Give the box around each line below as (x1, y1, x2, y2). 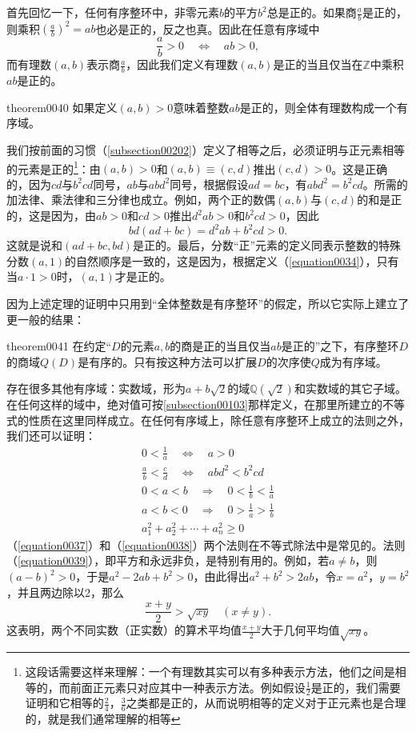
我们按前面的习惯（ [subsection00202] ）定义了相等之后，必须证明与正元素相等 (6, 142, 405, 158)
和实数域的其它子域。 (294, 380, 406, 397)
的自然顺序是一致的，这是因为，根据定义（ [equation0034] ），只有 (65, 252, 399, 269)
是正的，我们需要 (310, 678, 401, 695)
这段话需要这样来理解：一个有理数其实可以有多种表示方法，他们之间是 (25, 663, 395, 680)
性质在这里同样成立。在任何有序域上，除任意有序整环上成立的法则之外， (28, 411, 410, 428)
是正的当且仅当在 (273, 56, 363, 73)
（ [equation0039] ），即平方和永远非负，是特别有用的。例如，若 (6, 552, 330, 569)
